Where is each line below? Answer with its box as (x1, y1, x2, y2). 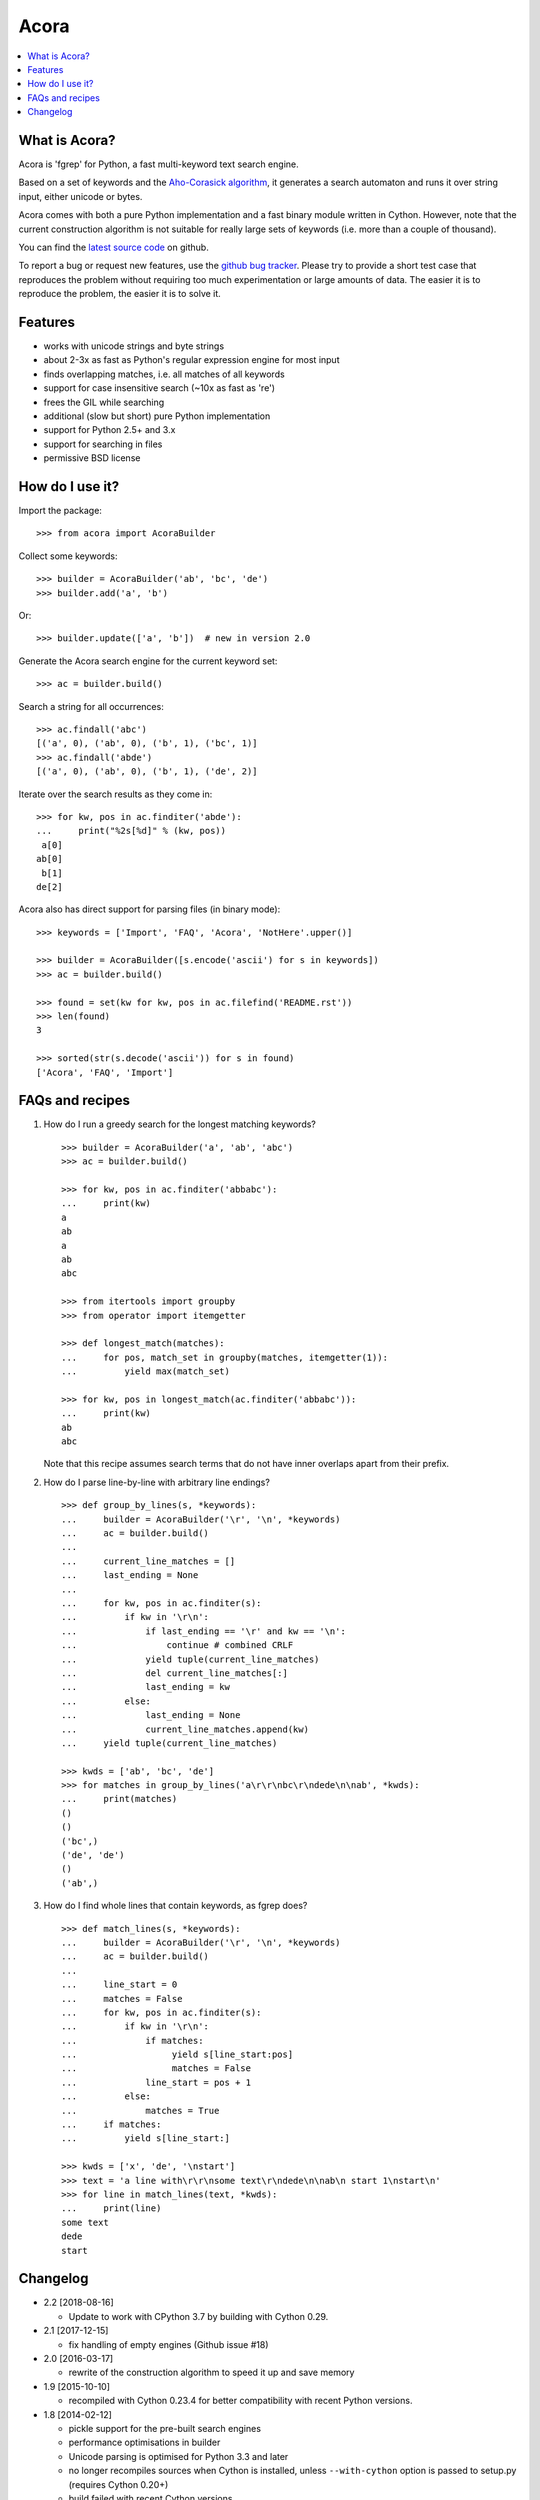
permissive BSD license (43, 452, 141, 464)
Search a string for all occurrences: (18, 700, 164, 712)
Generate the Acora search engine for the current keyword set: (18, 655, 278, 667)
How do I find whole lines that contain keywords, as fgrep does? (43, 1900, 308, 1912)
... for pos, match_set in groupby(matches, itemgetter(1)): (61, 1351, 389, 1363)
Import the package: (18, 505, 102, 517)
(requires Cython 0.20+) (68, 2478, 169, 2490)
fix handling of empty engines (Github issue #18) (68, 2338, 269, 2350)
